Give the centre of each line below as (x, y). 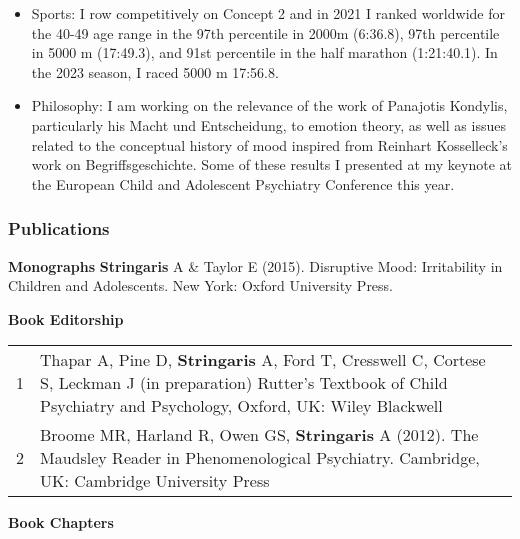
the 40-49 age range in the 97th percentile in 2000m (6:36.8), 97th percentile (265, 32)
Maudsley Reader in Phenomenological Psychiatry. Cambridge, (260, 458)
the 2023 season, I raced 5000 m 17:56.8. (155, 71)
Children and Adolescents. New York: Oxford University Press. (201, 285)
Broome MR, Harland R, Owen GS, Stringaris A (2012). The (259, 435)
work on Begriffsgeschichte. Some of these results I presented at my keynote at (272, 164)
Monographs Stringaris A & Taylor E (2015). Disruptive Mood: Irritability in (255, 265)
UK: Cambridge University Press (155, 481)
